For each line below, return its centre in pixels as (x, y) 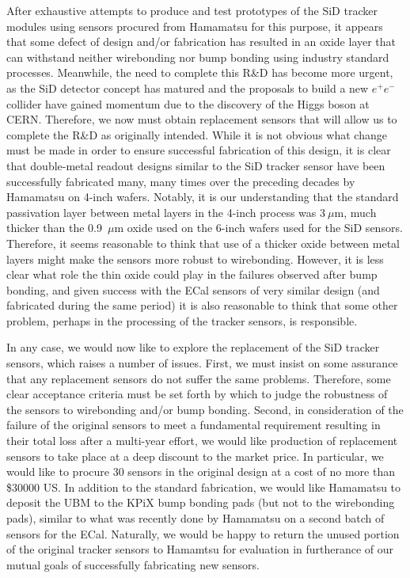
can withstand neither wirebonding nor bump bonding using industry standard (198, 57)
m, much (355, 212)
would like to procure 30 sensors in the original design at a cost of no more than (201, 472)
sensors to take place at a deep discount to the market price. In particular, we (195, 456)
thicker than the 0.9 (54, 228)
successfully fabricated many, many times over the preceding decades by (181, 181)
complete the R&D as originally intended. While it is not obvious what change (197, 134)
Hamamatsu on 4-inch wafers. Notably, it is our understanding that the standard (203, 197)
